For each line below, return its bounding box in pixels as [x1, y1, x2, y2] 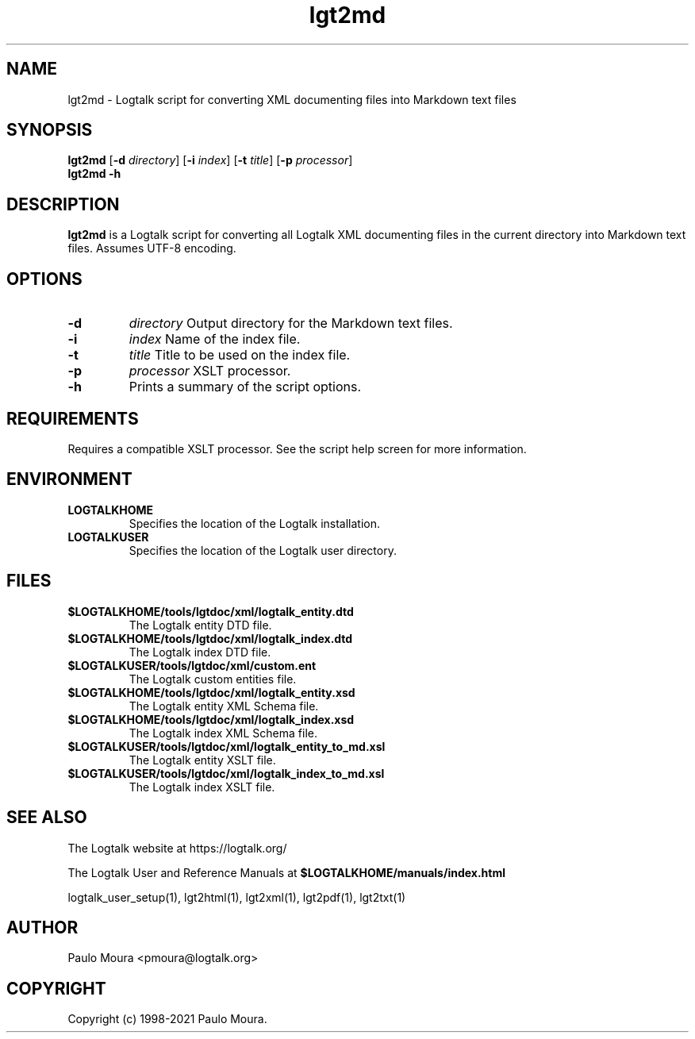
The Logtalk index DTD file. [129, 645, 271, 659]
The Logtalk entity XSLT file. [129, 752, 276, 767]
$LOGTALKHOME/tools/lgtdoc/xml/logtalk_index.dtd [67, 631, 353, 645]
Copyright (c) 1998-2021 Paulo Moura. [67, 1012, 267, 1026]
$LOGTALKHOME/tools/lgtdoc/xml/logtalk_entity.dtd [67, 604, 354, 618]
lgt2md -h [67, 167, 121, 181]
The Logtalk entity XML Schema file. [129, 698, 319, 713]
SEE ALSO [6, 807, 87, 828]
